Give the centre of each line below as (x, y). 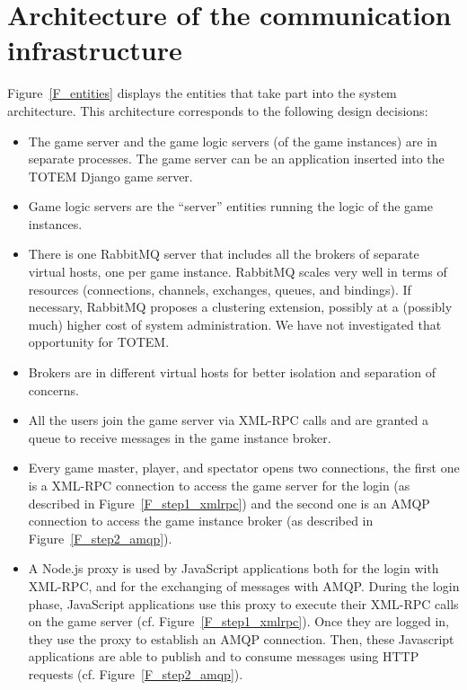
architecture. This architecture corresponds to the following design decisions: (218, 110)
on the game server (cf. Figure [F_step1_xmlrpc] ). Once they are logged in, (238, 621)
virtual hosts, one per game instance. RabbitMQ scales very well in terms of (238, 272)
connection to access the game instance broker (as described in (201, 521)
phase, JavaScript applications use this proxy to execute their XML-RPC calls (243, 603)
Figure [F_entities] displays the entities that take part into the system (202, 93)
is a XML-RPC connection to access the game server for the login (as (219, 485)
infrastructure (95, 50)
